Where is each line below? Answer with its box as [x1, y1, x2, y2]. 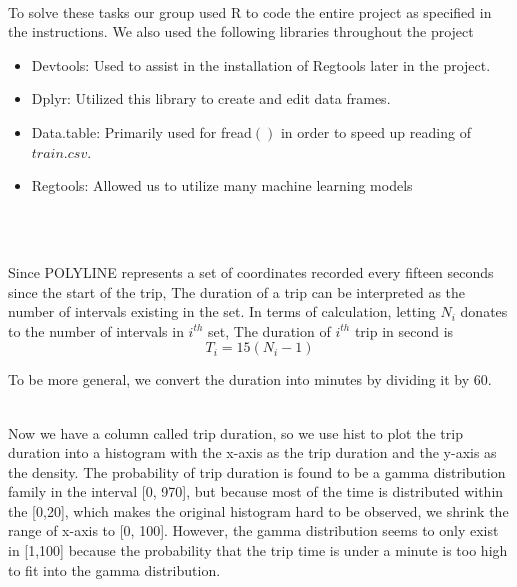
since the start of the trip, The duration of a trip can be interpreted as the [8, 281, 466, 302]
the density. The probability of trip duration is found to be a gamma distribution [8, 461, 506, 482]
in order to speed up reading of [280, 121, 471, 142]
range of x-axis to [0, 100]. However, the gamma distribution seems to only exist [8, 520, 499, 541]
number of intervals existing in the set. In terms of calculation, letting [8, 301, 436, 322]
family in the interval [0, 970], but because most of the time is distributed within [8, 481, 504, 502]
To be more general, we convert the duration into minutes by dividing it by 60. [8, 369, 492, 390]
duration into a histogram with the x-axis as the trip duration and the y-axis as [8, 442, 497, 463]
